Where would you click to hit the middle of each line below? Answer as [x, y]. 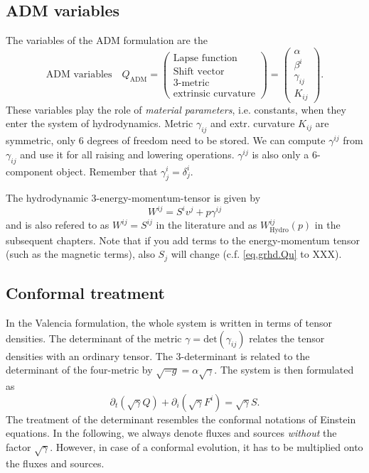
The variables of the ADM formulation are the [107, 40]
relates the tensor [287, 338]
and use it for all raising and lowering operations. [127, 154]
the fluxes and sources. [55, 463]
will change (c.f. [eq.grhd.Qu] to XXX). [256, 254]
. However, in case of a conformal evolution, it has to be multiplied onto [207, 446]
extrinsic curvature [214, 93]
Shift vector [199, 71]
